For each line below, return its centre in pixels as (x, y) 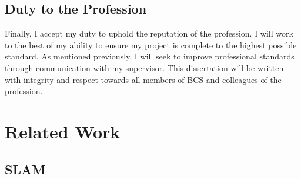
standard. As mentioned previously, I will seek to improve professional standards (150, 56)
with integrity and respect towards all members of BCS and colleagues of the (143, 79)
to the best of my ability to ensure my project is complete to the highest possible (151, 44)
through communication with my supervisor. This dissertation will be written (144, 67)
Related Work (63, 131)
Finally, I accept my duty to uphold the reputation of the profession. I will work (149, 33)
